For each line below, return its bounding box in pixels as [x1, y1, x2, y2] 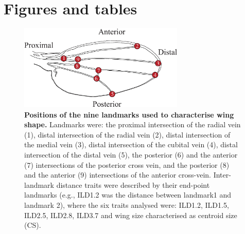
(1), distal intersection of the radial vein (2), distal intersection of [24, 129, 231, 140]
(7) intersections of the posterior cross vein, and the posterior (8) [24, 159, 230, 170]
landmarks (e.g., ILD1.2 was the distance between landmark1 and [24, 189, 232, 200]
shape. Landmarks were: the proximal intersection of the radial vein [24, 119, 241, 130]
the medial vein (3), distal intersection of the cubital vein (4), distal [24, 139, 238, 150]
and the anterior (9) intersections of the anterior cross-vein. [24, 169, 211, 180]
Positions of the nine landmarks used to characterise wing [24, 109, 234, 120]
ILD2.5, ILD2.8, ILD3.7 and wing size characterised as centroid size [24, 209, 237, 220]
